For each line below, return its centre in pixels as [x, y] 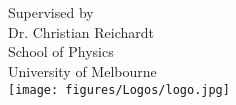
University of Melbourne [82, 70]
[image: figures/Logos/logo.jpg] [119, 89]
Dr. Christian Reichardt [81, 31]
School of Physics [61, 51]
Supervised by [51, 12]
